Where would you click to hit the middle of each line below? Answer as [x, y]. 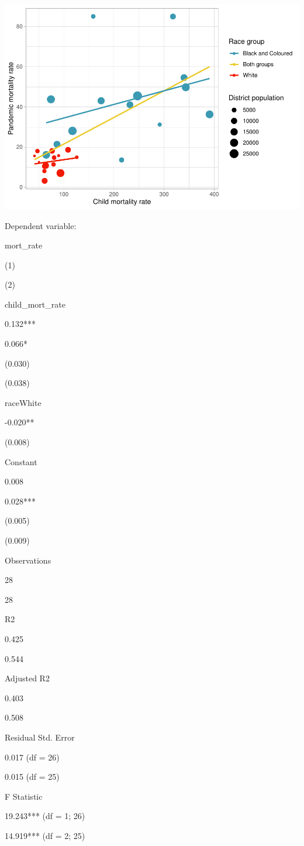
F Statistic [24, 796]
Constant [21, 461]
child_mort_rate [35, 304]
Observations [28, 560]
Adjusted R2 [27, 678]
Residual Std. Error [40, 737]
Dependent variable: [41, 225]
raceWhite [23, 402]
